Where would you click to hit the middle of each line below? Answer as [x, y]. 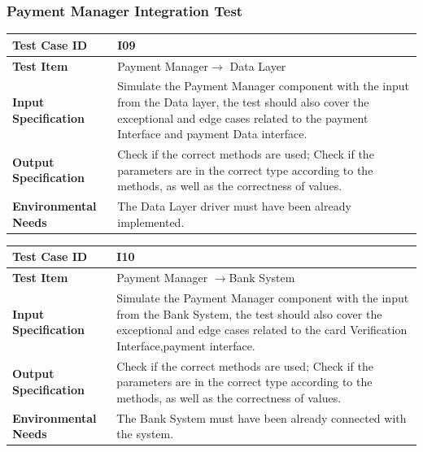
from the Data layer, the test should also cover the [243, 102]
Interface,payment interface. [186, 345]
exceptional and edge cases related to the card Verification [262, 330]
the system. [145, 434]
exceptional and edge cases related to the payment [243, 117]
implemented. [151, 222]
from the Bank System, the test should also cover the [249, 313]
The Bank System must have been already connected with [262, 417]
